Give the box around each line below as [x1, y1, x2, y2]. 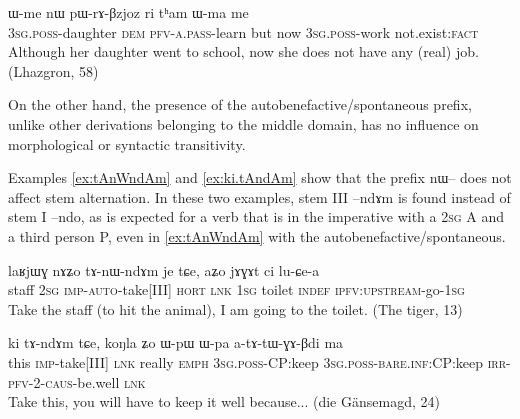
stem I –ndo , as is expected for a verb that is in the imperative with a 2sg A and [8, 206, 505, 227]
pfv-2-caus [8, 371, 73, 392]
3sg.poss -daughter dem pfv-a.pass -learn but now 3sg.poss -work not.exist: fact [8, 21, 479, 42]
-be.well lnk [72, 371, 146, 392]
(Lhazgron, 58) [8, 60, 99, 81]
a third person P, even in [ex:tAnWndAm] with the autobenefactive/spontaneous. [8, 225, 506, 246]
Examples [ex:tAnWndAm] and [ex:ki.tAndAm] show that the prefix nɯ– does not [8, 167, 512, 188]
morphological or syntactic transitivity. [8, 133, 246, 154]
